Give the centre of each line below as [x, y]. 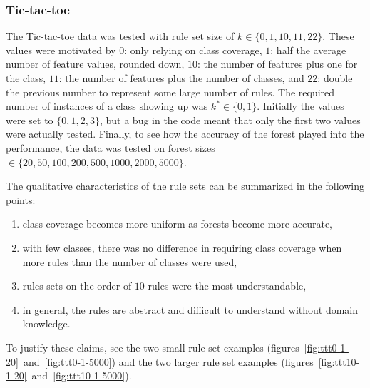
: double [335, 78]
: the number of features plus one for [277, 64]
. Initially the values [300, 106]
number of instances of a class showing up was [107, 106]
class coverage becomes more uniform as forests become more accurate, [177, 224]
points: [21, 199]
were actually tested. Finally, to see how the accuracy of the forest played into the [185, 134]
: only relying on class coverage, [193, 50]
